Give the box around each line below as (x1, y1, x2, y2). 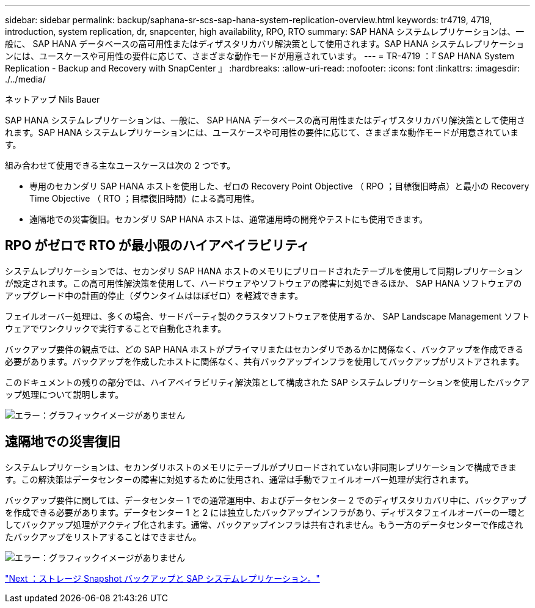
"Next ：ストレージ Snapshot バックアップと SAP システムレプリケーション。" (5, 573, 320, 584)
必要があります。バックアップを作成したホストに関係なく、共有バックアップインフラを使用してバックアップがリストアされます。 (5, 356, 525, 367)
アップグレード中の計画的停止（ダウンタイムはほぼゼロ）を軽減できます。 (5, 290, 304, 301)
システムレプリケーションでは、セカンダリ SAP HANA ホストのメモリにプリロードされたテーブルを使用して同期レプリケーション (5, 265, 523, 276)
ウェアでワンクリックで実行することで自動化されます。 (5, 323, 227, 334)
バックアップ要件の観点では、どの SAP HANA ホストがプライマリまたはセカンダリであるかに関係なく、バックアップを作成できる (5, 343, 524, 354)
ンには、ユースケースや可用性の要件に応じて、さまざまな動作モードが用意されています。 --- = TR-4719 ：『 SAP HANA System (5, 51, 515, 61)
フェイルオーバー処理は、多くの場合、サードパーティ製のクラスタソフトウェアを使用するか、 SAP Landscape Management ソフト (5, 310, 530, 321)
